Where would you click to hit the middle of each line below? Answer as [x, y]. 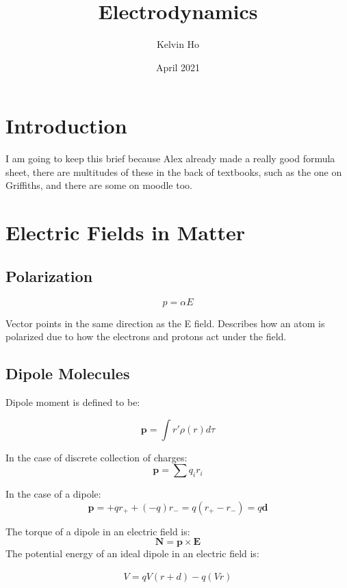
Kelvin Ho [178, 44]
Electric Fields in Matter [125, 232]
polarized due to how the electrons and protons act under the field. [146, 336]
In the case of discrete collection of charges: [97, 457]
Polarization [49, 276]
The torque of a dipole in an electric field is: [98, 531]
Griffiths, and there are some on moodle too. [99, 185]
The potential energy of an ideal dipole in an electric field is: [132, 553]
